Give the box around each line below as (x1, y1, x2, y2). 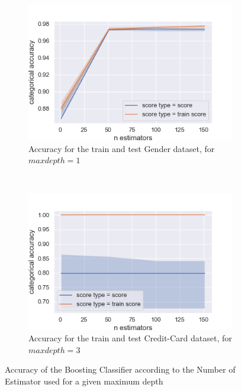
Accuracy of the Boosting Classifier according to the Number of (5, 363, 236, 376)
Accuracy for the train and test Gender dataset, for (28, 142, 215, 154)
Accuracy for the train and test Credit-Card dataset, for (28, 332, 232, 344)
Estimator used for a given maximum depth (5, 375, 163, 387)
